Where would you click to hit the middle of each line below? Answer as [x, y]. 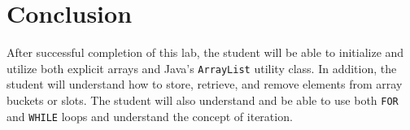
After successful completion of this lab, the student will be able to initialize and [205, 52]
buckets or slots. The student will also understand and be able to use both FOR [203, 100]
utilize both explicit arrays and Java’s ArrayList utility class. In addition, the [202, 68]
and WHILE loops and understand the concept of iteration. [150, 116]
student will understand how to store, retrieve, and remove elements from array [205, 84]
